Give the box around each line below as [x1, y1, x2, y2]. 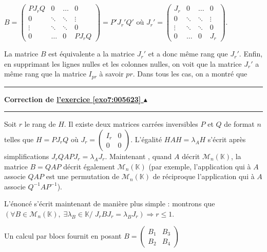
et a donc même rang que [148, 48, 228, 59]
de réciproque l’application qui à [152, 171, 255, 182]
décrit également [63, 161, 115, 171]
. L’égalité [130, 133, 162, 144]
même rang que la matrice [4, 68, 86, 79]
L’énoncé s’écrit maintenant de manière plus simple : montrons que [4, 198, 215, 209]
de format [224, 119, 255, 129]
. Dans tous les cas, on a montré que [132, 68, 247, 79]
